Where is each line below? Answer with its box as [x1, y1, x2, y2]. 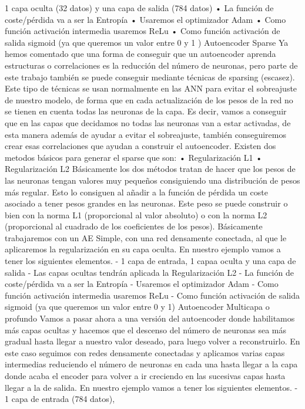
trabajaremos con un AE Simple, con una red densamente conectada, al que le [5, 231, 287, 244]
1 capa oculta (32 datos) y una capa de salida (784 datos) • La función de [5, 2, 274, 13]
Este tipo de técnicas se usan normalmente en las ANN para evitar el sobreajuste [5, 82, 297, 94]
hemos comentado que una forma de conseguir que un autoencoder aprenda [5, 48, 276, 60]
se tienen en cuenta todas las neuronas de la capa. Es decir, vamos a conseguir [5, 105, 287, 117]
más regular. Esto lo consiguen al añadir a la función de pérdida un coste [5, 185, 268, 198]
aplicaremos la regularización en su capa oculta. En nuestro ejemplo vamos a [5, 243, 281, 255]
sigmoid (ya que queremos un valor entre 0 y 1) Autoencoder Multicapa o [5, 300, 270, 313]
